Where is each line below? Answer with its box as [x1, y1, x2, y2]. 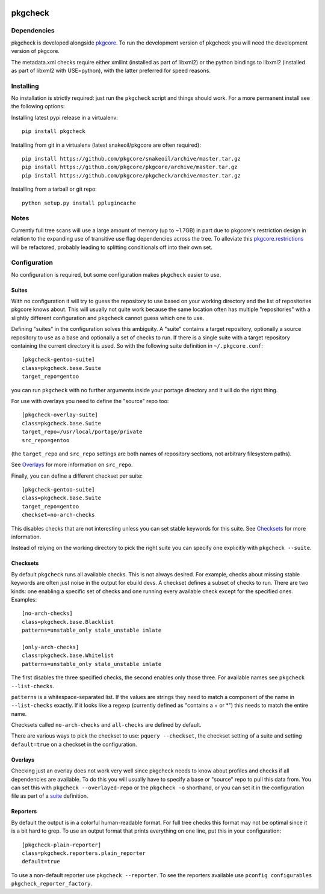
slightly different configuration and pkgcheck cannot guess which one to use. [11, 314, 205, 321]
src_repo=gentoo [22, 437, 70, 443]
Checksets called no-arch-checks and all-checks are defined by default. [11, 721, 202, 729]
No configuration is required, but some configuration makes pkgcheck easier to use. [11, 271, 221, 278]
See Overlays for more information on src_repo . [11, 461, 133, 469]
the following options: [11, 103, 65, 110]
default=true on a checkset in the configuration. [11, 741, 138, 748]
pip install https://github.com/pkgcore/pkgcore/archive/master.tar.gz [22, 164, 238, 171]
